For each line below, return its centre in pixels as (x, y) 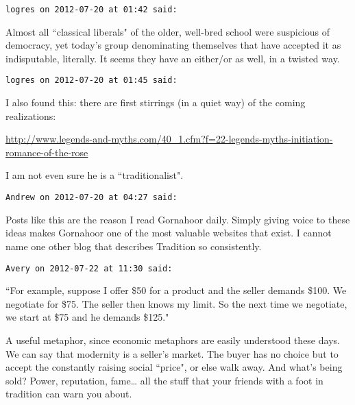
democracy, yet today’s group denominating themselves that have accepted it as (173, 45)
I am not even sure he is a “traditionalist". (95, 175)
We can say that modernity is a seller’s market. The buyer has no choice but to (172, 353)
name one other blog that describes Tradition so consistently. (134, 246)
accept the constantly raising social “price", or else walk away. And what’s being (174, 367)
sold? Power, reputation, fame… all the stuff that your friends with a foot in (164, 380)
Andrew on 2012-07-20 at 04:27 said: (91, 198)
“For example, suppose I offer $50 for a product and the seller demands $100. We (176, 290)
